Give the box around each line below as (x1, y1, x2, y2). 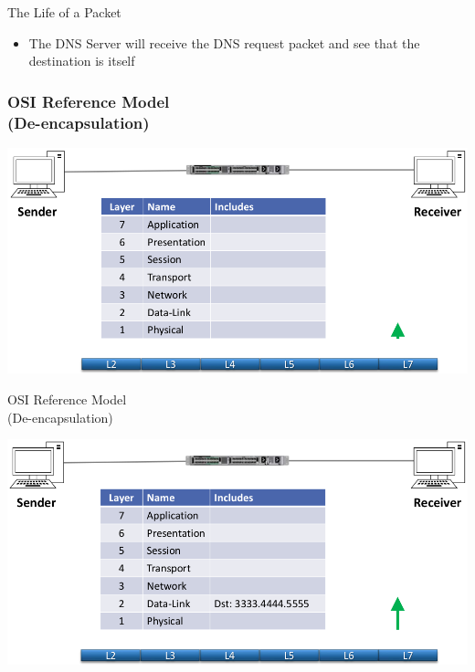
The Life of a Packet (7, 3, 121, 21)
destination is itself (28, 51, 135, 70)
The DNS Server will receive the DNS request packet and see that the (28, 33, 420, 52)
